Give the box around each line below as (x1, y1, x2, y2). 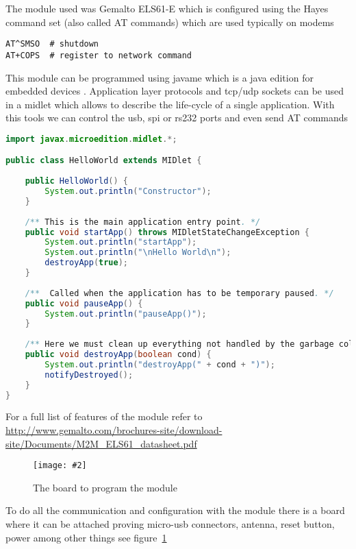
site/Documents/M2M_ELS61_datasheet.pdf (5, 436, 197, 450)
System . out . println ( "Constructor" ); (44, 186, 212, 197)
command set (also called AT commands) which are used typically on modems (5, 14, 334, 29)
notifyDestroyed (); (44, 369, 133, 380)
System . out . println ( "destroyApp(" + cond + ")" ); (44, 359, 275, 369)
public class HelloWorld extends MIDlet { (5, 156, 202, 166)
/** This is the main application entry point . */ (25, 217, 261, 227)
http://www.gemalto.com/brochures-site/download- (5, 423, 222, 437)
